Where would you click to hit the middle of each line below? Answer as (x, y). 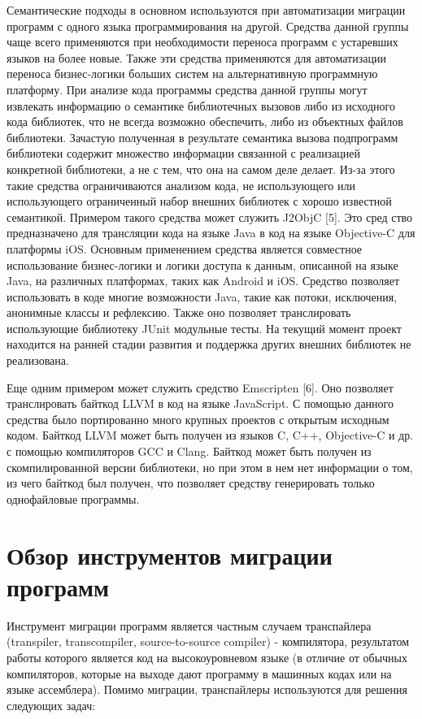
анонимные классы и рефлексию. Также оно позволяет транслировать (179, 312)
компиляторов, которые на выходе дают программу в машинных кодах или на (199, 673)
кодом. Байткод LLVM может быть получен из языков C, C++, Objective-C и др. (210, 435)
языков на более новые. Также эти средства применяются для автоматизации (196, 57)
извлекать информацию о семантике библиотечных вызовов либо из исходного (201, 105)
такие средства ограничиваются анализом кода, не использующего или (181, 185)
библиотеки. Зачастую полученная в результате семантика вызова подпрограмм (202, 137)
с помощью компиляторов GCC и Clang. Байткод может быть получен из (189, 451)
